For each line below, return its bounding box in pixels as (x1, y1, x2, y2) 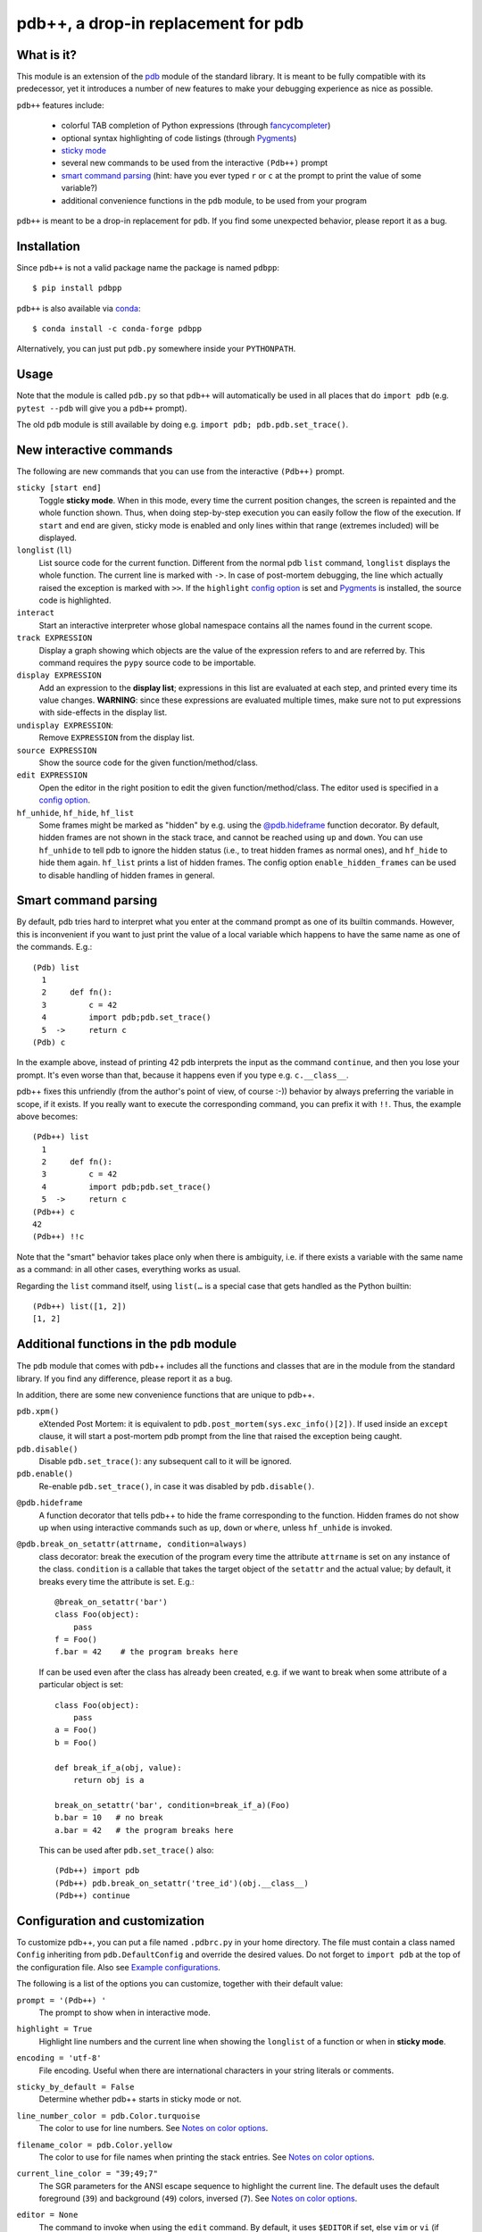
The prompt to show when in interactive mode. (38, 2007, 211, 2018)
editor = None (16, 2210, 79, 2220)
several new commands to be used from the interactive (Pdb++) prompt (61, 157, 328, 169)
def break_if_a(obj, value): (54, 1762, 182, 1772)
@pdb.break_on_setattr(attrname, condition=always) (16, 1539, 248, 1549)
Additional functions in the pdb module (16, 1337, 237, 1352)
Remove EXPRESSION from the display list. (38, 732, 195, 743)
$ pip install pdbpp (32, 283, 122, 294)
